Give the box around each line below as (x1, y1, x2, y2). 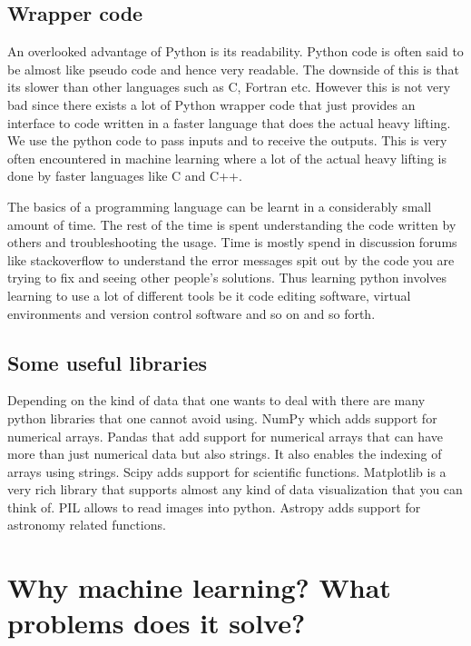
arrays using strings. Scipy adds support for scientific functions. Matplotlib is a (7, 462, 446, 481)
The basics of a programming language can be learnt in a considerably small (7, 196, 432, 215)
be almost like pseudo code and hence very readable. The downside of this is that (7, 59, 459, 78)
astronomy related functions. (7, 515, 166, 534)
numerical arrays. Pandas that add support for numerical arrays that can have (7, 426, 443, 445)
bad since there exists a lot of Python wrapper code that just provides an (7, 94, 416, 114)
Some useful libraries (7, 348, 208, 376)
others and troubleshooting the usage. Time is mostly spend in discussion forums (7, 233, 457, 252)
